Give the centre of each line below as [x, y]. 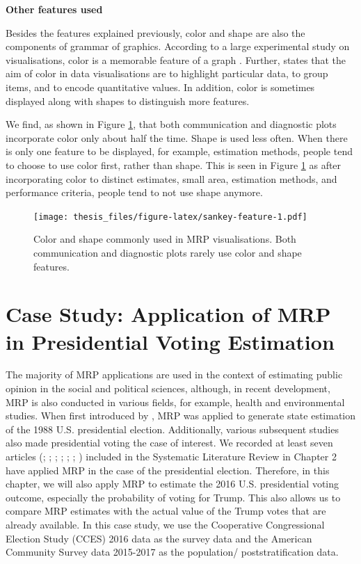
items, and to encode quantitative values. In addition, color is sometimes [160, 87]
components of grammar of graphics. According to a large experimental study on [178, 46]
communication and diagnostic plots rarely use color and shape [168, 252]
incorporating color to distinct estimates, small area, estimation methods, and [171, 178]
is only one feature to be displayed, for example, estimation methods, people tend [179, 151]
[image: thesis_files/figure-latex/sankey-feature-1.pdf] [170, 217]
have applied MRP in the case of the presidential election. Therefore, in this [168, 470]
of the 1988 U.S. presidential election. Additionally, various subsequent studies [172, 429]
